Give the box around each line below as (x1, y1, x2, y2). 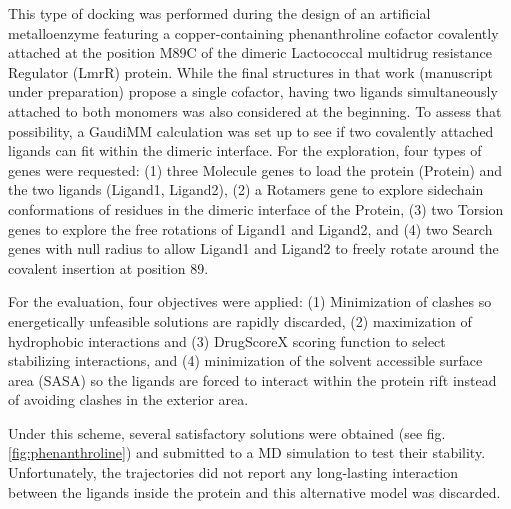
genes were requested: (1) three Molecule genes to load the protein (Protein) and (8, 159, 503, 180)
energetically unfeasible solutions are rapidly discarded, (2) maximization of (8, 310, 472, 331)
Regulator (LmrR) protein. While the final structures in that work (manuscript (8, 61, 493, 82)
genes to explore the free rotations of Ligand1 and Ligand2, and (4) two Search (8, 218, 493, 239)
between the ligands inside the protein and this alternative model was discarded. (8, 481, 501, 502)
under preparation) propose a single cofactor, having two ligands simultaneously (8, 81, 498, 102)
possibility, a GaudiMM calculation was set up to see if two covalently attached (8, 120, 494, 141)
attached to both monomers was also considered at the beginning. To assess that (8, 100, 502, 121)
